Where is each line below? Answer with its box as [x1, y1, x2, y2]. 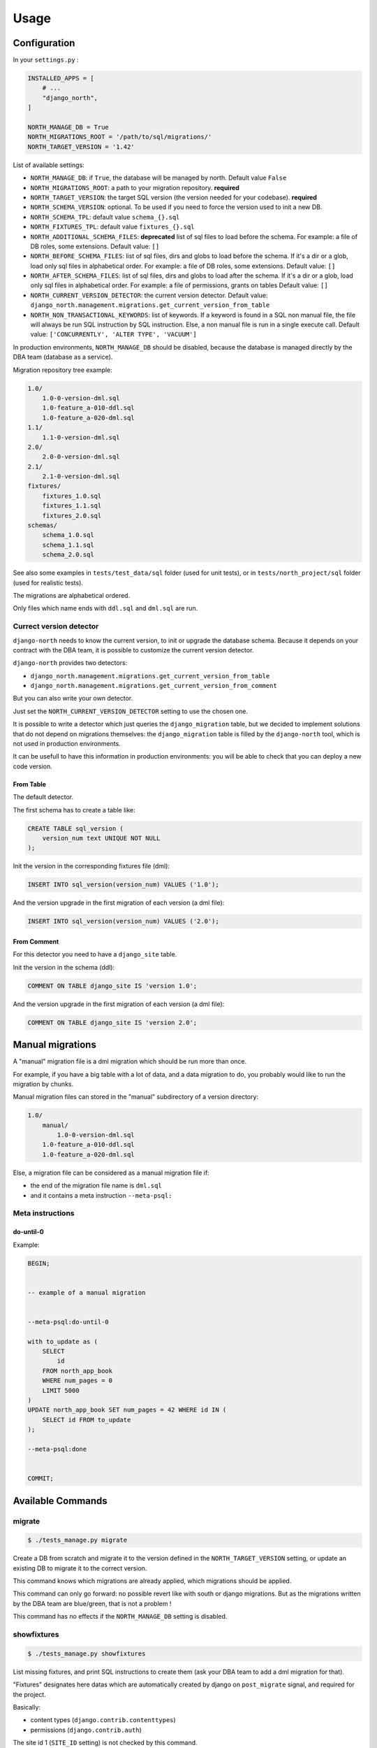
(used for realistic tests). [13, 578, 84, 587]
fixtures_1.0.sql [42, 492, 102, 500]
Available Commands [13, 1495, 108, 1507]
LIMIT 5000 [42, 1387, 80, 1394]
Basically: [13, 1703, 41, 1711]
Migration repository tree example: [13, 366, 113, 374]
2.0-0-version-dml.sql [42, 453, 120, 461]
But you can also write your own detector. [13, 694, 133, 703]
